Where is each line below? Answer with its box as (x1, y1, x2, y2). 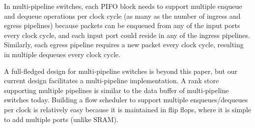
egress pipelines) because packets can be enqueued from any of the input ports (4, 20, 240, 31)
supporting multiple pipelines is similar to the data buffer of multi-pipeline (4, 85, 229, 95)
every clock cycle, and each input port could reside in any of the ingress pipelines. (4, 30, 250, 40)
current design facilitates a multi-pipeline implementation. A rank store (4, 75, 219, 86)
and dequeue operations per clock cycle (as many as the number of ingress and (4, 10, 241, 21)
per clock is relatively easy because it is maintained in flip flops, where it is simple (4, 104, 252, 114)
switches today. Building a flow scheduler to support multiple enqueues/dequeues (4, 95, 248, 105)
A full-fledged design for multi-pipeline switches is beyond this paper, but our (4, 65, 237, 76)
